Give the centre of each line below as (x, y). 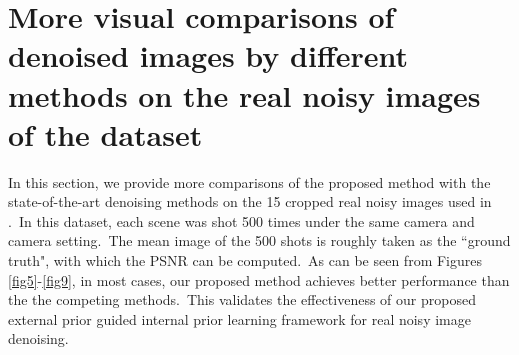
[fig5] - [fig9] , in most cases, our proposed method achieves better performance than (259, 279)
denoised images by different (208, 55)
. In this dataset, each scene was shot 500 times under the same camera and (241, 220)
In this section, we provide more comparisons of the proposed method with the (249, 181)
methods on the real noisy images (244, 94)
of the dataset (105, 133)
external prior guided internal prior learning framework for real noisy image (239, 318)
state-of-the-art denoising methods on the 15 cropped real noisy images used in (250, 201)
